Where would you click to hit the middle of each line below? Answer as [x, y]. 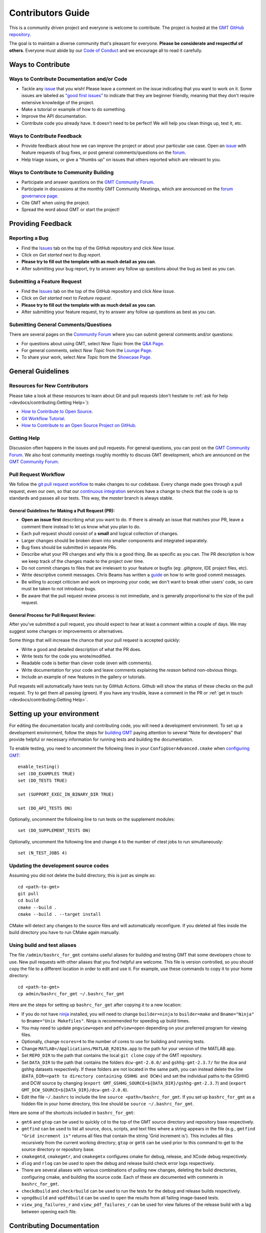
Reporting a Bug [29, 238]
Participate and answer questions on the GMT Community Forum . [88, 182]
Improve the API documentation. [54, 116]
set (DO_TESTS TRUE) [43, 780]
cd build [28, 901]
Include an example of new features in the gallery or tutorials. [84, 677]
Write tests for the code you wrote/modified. [66, 656]
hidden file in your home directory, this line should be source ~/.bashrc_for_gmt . [108, 1104]
